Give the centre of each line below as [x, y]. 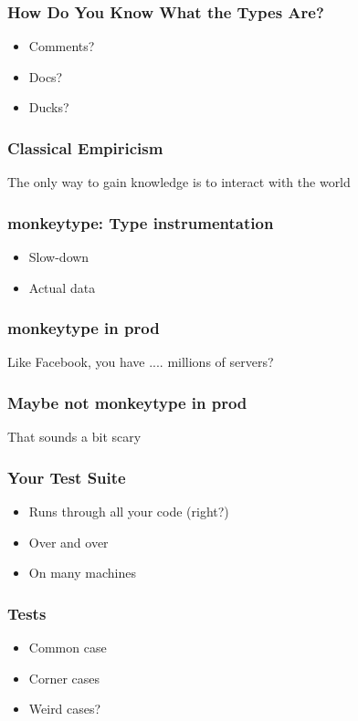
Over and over [68, 542]
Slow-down [59, 257]
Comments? [62, 46]
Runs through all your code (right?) [129, 512]
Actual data [62, 287]
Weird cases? [65, 709]
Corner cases [64, 678]
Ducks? [49, 107]
